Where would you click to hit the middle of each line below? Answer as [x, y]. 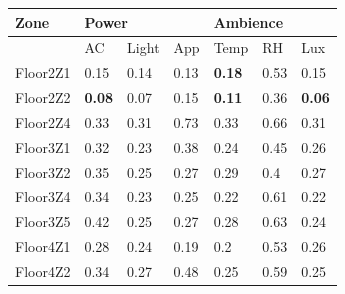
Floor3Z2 [43, 171]
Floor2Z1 [43, 72]
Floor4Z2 [43, 270]
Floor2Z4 [43, 121]
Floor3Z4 [43, 196]
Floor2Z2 [43, 97]
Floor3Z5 [43, 221]
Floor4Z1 [43, 246]
